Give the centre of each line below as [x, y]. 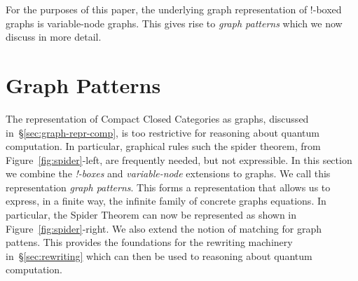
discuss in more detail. [54, 37]
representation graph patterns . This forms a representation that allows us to [168, 187]
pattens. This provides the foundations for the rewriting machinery [149, 242]
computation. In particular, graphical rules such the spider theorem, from [163, 146]
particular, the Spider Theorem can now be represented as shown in [151, 215]
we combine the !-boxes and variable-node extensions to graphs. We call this [168, 173]
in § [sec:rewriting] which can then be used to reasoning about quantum [159, 255]
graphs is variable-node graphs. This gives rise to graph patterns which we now [174, 23]
